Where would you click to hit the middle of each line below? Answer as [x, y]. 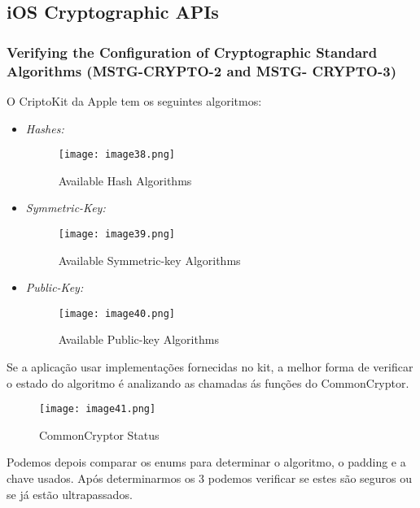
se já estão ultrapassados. [70, 494]
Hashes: [45, 128]
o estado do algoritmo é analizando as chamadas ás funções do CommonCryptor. [208, 382]
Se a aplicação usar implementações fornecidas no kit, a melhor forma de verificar [210, 367]
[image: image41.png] [98, 409]
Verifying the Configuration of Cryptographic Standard [192, 52]
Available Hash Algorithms [125, 180]
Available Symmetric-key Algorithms [149, 260]
